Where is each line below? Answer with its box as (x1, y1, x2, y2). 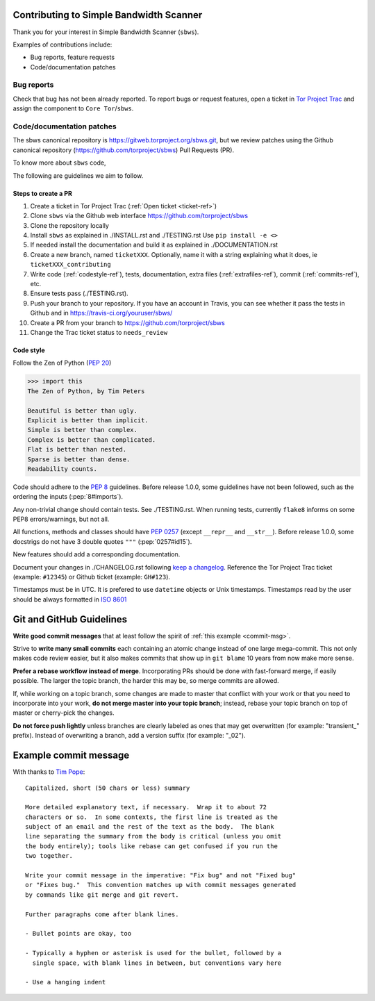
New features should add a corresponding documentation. (12, 550, 181, 559)
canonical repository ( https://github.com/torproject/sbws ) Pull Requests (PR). (12, 146, 235, 154)
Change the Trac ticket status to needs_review (30, 329, 168, 336)
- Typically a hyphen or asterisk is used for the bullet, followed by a (25, 949, 282, 957)
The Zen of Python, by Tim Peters (27, 387, 145, 395)
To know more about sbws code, (12, 158, 107, 167)
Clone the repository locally (30, 221, 109, 229)
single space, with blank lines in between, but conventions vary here (32, 959, 282, 967)
